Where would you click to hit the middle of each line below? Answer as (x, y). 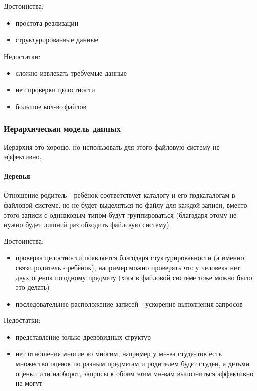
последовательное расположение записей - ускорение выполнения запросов (129, 303)
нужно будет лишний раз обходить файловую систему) (87, 224)
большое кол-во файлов (51, 106)
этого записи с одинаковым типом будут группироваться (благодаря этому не (120, 214)
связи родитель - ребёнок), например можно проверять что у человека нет (128, 267)
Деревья (17, 176)
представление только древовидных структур (83, 337)
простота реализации (47, 23)
